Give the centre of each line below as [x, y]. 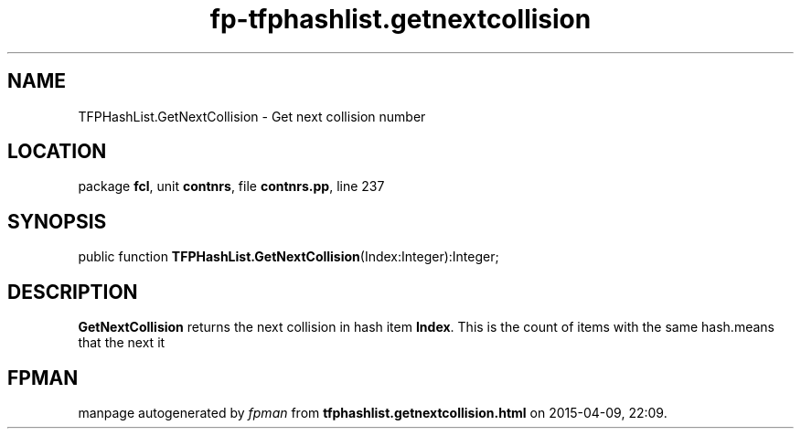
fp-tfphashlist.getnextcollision [400, 19]
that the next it [122, 343]
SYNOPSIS [57, 221]
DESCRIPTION [73, 292]
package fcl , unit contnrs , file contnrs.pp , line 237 [231, 186]
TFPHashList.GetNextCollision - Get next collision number [252, 116]
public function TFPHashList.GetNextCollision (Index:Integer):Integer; [288, 257]
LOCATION [57, 152]
